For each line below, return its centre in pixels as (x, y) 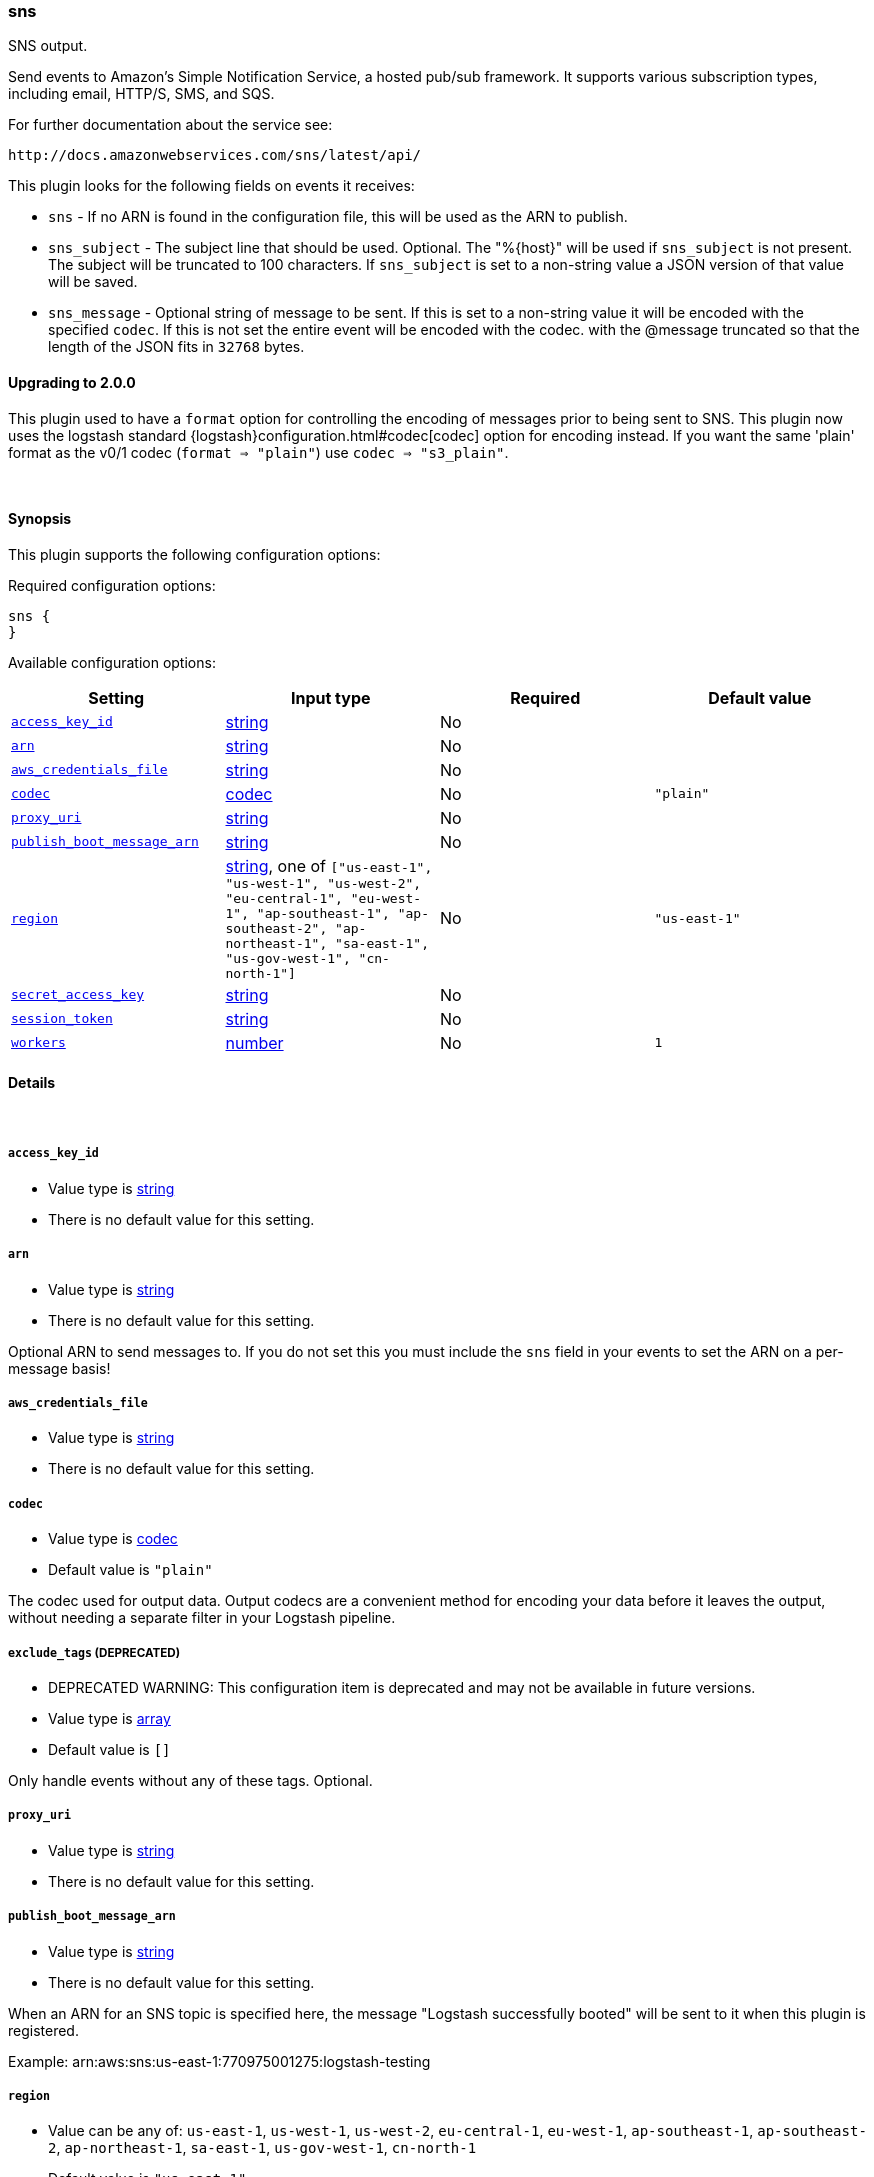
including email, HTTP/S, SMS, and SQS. (141, 94)
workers (38, 1043)
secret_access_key (78, 995)
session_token (62, 1019)
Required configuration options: (112, 585)
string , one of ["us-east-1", (329, 865)
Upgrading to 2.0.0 (72, 382)
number (254, 1042)
